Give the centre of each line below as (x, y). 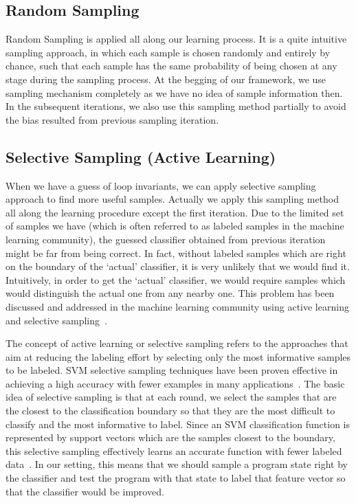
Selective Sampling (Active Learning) (141, 156)
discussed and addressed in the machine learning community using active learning (177, 306)
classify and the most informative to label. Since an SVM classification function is (178, 424)
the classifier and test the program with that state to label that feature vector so (176, 478)
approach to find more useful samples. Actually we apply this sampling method (173, 199)
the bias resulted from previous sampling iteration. (112, 119)
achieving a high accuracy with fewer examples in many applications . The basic (175, 383)
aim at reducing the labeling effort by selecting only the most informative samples (178, 356)
